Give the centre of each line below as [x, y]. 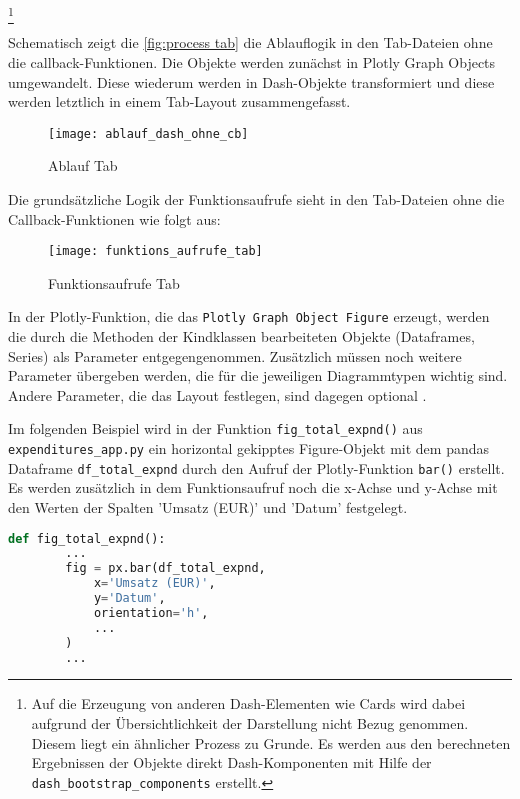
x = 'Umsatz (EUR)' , [154, 583]
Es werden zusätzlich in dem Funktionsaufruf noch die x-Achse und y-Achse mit [253, 487]
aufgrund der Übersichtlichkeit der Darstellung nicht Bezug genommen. [250, 723]
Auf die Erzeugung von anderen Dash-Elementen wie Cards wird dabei [248, 703]
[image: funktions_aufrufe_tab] [155, 251]
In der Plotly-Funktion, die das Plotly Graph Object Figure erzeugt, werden [249, 316]
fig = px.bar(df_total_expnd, [165, 568]
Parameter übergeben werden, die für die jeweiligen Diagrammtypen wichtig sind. [258, 375]
